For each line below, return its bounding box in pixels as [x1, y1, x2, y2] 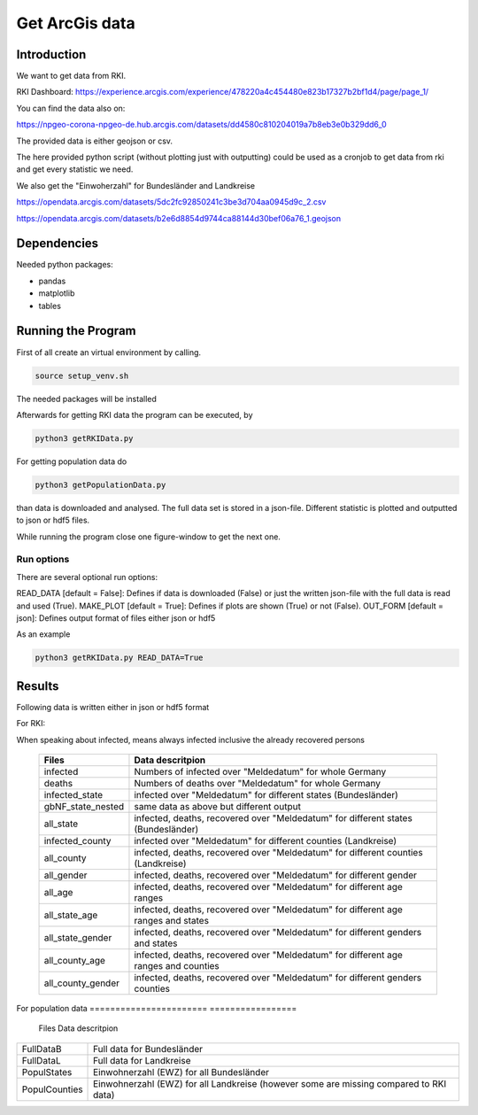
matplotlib [38, 288, 75, 298]
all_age [43, 887, 73, 898]
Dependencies [16, 236, 99, 252]
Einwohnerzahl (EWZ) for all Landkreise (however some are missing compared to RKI [93, 1077, 447, 1089]
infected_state [43, 789, 104, 801]
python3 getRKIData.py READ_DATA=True [35, 653, 204, 663]
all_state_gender [43, 932, 112, 943]
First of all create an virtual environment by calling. [16, 346, 202, 358]
